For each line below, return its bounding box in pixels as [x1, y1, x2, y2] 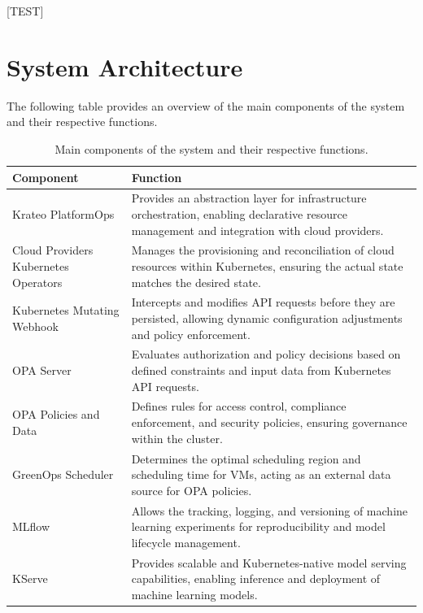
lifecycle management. [131, 533, 241, 550]
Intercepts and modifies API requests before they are [131, 293, 395, 311]
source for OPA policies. [131, 481, 252, 498]
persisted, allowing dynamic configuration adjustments [131, 310, 403, 326]
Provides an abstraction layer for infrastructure [131, 189, 367, 207]
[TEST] [7, 2, 44, 19]
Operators [12, 273, 63, 290]
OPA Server [12, 362, 72, 379]
